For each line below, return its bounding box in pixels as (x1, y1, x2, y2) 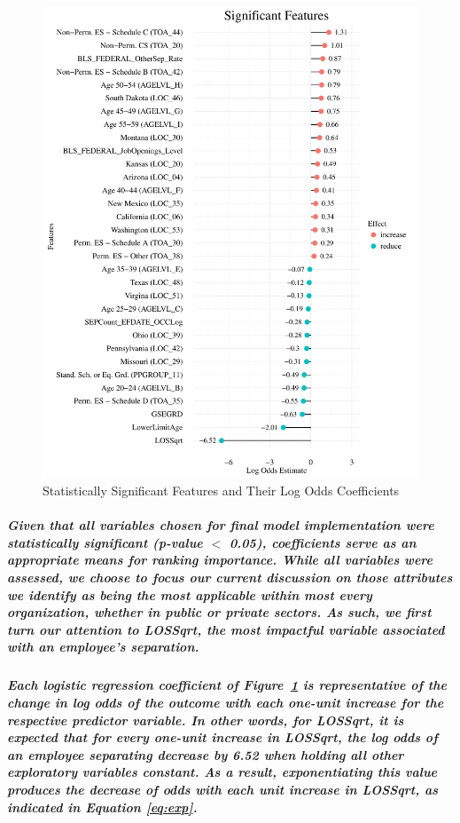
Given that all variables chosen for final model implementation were (7, 516, 434, 534)
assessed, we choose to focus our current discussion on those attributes (7, 568, 453, 587)
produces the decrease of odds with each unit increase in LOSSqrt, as (7, 779, 439, 798)
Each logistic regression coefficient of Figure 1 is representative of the (7, 676, 447, 694)
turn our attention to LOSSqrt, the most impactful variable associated (7, 620, 445, 638)
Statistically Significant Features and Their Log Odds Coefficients (43, 481, 400, 500)
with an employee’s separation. (7, 637, 199, 656)
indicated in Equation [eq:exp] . (7, 797, 198, 816)
